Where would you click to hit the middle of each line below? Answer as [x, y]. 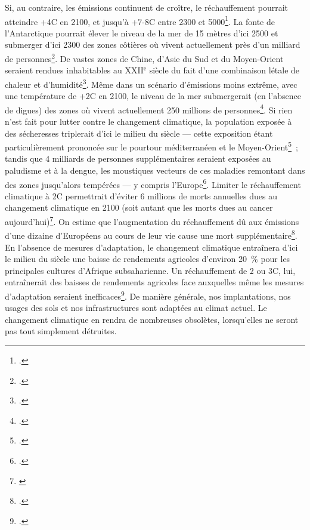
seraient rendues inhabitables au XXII [74, 70]
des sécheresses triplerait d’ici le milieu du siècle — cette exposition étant [139, 133]
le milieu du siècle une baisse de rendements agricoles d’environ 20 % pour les [148, 259]
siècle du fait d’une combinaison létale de [224, 70]
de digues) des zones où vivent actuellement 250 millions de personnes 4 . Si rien [149, 109]
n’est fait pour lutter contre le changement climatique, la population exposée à [148, 121]
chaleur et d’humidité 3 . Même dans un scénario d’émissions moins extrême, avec [151, 83]
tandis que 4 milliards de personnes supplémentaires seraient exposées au [138, 158]
